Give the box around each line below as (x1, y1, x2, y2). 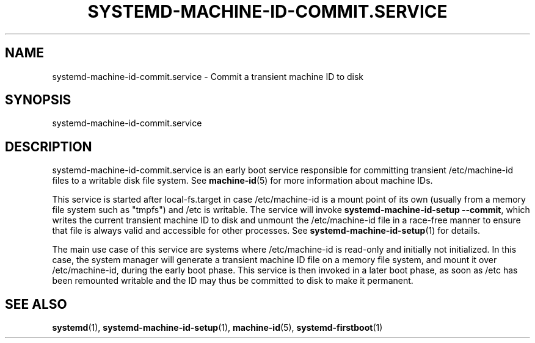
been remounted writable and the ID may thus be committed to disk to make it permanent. (52, 275, 413, 286)
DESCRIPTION (5, 139, 92, 154)
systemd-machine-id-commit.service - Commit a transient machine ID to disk (52, 71, 364, 82)
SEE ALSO (5, 296, 67, 312)
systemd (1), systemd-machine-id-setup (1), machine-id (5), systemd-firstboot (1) (52, 322, 383, 333)
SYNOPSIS (5, 92, 71, 108)
